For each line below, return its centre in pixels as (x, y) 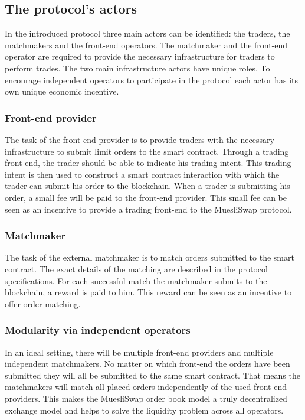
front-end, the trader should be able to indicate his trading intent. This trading (148, 163)
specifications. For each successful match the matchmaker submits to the (136, 280)
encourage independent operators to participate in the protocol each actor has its (152, 79)
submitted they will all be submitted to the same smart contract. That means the (152, 375)
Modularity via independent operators (98, 330)
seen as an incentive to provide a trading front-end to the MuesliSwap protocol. (148, 209)
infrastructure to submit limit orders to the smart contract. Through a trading (147, 151)
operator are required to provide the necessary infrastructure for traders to (140, 56)
